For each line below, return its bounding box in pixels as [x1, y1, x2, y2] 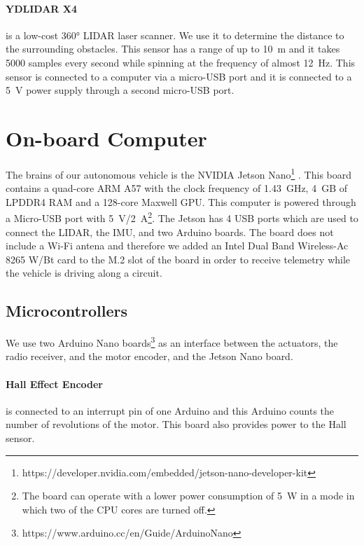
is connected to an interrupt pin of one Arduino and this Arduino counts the [6, 403, 335, 418]
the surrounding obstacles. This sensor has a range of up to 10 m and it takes [6, 41, 340, 56]
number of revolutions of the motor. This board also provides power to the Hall [6, 417, 346, 432]
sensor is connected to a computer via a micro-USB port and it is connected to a [6, 69, 352, 83]
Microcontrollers [6, 300, 127, 322]
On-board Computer [6, 123, 207, 152]
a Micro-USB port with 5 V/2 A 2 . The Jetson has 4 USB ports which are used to [6, 209, 358, 225]
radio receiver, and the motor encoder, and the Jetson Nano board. [6, 349, 293, 364]
